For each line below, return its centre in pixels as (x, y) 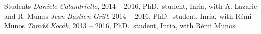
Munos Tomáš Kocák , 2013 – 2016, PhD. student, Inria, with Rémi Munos (120, 26)
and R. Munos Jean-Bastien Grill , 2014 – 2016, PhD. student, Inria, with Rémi (128, 16)
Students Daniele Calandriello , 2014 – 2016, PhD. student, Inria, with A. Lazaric (131, 6)
